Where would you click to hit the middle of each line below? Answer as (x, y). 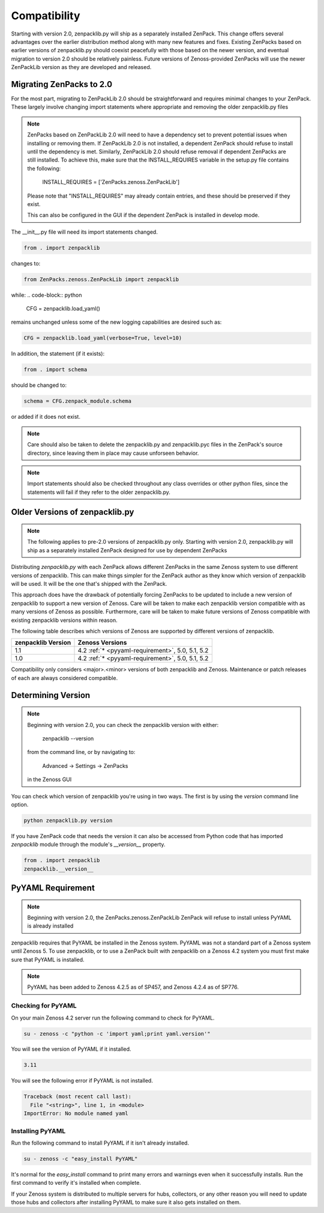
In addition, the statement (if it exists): (58, 354)
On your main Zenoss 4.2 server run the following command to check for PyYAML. (113, 1018)
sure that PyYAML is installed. (48, 959)
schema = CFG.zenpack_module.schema (78, 401)
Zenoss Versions (102, 643)
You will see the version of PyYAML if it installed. (71, 1049)
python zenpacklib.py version (68, 820)
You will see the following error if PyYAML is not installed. (82, 1081)
